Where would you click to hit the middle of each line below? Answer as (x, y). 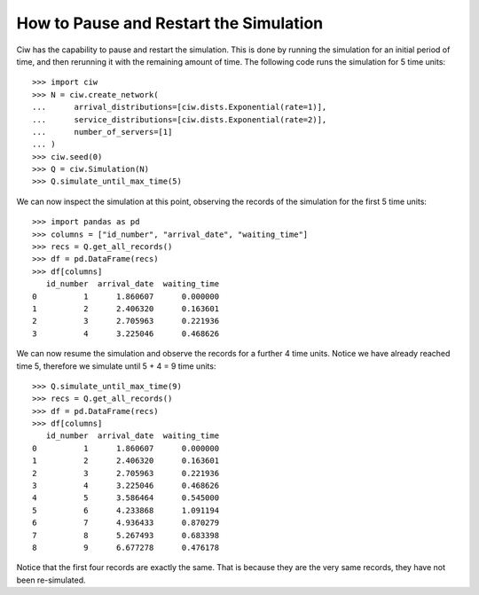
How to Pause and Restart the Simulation (170, 23)
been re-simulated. (51, 580)
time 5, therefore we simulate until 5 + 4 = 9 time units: (116, 366)
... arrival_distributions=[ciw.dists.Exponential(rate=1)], (180, 107)
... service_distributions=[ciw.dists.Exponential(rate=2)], (180, 119)
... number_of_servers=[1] (102, 132)
